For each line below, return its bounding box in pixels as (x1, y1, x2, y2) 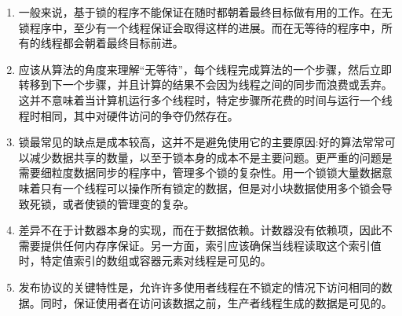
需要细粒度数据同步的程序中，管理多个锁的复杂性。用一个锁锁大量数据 (18, 164, 382, 181)
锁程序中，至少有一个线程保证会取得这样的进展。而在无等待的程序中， (18, 19, 382, 35)
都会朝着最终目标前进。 (62, 35, 184, 51)
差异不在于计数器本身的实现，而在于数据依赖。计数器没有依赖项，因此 (18, 222, 382, 238)
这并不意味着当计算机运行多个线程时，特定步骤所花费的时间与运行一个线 (18, 91, 393, 108)
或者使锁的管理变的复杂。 (62, 195, 195, 211)
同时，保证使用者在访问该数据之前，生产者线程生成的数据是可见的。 (40, 294, 393, 310)
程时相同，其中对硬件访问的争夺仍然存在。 (18, 107, 239, 123)
